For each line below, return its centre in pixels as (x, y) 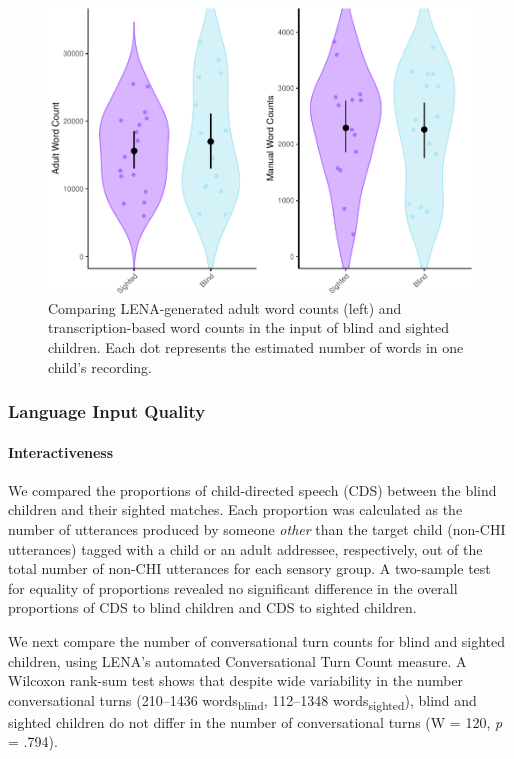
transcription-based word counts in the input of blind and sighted (249, 327)
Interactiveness (61, 451)
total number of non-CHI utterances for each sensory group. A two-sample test (249, 568)
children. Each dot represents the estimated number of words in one (256, 346)
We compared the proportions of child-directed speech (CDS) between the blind (252, 489)
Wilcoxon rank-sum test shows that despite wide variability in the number (236, 680)
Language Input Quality (107, 411)
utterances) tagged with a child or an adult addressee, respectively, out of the (245, 548)
